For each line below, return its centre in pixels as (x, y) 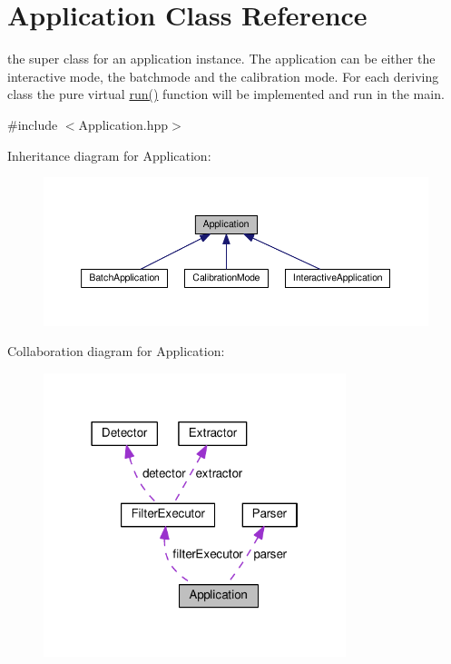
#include (33, 124)
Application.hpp (123, 124)
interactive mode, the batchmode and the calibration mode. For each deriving (223, 76)
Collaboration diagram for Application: (116, 351)
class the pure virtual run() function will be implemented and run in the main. (226, 94)
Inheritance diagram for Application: (109, 155)
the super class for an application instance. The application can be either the (221, 59)
